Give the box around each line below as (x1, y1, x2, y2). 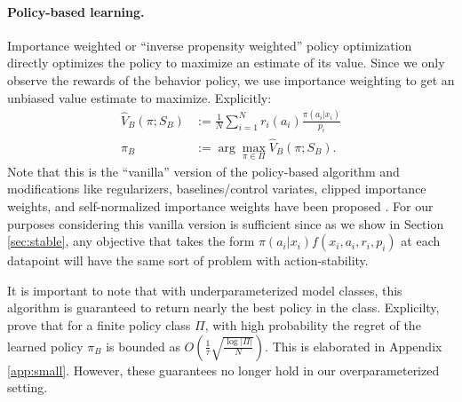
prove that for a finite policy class (7, 315, 191, 334)
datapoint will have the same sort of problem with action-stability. (7, 251, 369, 270)
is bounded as (106, 336, 180, 355)
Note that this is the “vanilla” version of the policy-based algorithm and (7, 162, 400, 180)
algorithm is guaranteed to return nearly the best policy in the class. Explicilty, (7, 298, 440, 317)
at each (401, 232, 441, 250)
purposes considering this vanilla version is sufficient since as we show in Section (7, 214, 444, 233)
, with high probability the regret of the (204, 315, 421, 334)
